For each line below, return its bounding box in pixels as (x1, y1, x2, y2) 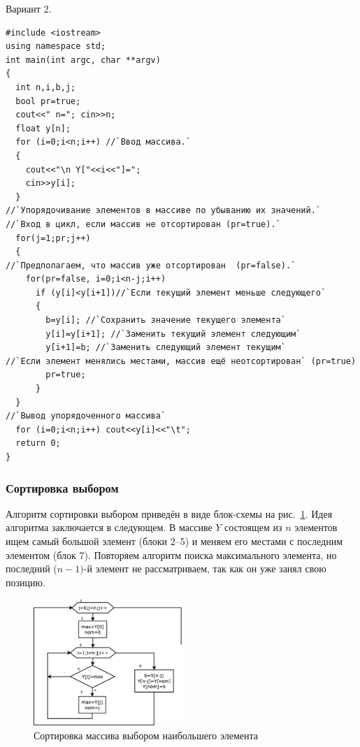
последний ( (6, 561, 57, 576)
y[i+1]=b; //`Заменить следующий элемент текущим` (45, 342, 286, 353)
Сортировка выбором (6, 479, 119, 496)
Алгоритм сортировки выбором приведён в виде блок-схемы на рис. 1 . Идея (6, 506, 333, 521)
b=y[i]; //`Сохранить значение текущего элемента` (45, 315, 286, 326)
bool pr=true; (15, 96, 81, 106)
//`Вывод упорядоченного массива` (6, 411, 166, 421)
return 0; (15, 438, 61, 449)
